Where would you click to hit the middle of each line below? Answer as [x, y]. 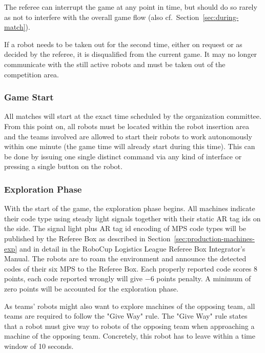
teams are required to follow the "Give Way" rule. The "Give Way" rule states [126, 316]
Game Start [29, 97]
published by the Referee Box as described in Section [87, 238]
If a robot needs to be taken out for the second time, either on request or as [123, 44]
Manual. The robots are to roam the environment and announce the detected [125, 258]
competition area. [32, 74]
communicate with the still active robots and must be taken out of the [115, 64]
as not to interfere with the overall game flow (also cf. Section [102, 17]
